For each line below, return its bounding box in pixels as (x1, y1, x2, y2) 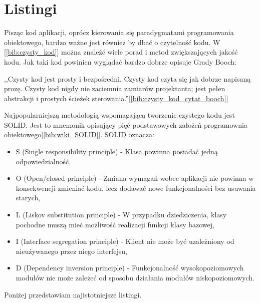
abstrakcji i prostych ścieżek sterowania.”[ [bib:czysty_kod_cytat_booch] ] (4, 93, 228, 103)
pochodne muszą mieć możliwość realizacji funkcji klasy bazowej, (16, 219, 214, 229)
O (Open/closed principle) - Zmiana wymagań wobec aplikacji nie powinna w (16, 173, 254, 183)
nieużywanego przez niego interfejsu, (16, 245, 128, 256)
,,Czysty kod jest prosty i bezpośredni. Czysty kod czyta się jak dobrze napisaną (4, 73, 251, 84)
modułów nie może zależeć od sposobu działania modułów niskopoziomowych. (16, 272, 255, 282)
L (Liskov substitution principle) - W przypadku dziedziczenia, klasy (16, 209, 227, 220)
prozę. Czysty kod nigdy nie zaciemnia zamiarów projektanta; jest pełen (4, 83, 225, 94)
